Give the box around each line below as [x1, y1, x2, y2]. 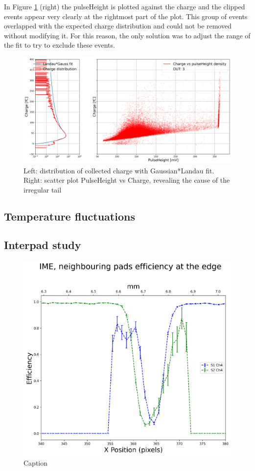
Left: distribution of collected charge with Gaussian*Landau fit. [23, 165, 214, 175]
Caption [23, 457, 48, 468]
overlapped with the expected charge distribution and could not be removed [4, 21, 232, 31]
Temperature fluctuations [4, 208, 135, 223]
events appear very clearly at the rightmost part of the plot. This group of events [4, 11, 248, 21]
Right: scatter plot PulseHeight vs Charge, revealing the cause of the [23, 175, 230, 185]
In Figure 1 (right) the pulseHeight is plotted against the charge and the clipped [4, 1, 245, 11]
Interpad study [4, 237, 81, 252]
